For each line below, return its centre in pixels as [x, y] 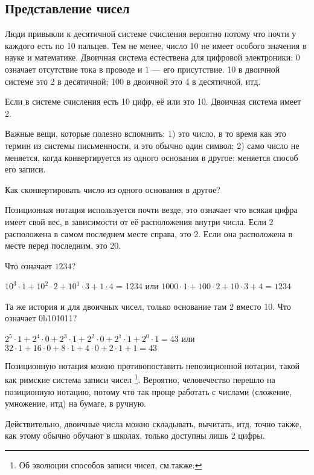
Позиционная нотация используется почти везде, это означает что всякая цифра [151, 210]
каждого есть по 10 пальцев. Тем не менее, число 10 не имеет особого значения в [156, 45]
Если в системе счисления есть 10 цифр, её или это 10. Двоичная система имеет [153, 101]
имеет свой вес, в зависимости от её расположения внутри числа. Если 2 [139, 221]
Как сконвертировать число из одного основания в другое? [113, 189]
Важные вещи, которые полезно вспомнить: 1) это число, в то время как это [146, 133]
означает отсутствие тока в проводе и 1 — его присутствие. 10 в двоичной [143, 69]
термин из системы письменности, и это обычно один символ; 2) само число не [152, 145]
